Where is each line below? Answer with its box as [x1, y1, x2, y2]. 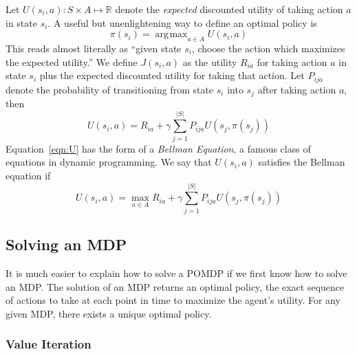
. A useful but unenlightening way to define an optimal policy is [47, 15, 317, 30]
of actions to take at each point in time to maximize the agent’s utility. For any [6, 293, 340, 307]
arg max [155, 30, 188, 40]
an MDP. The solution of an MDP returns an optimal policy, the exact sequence [6, 279, 345, 294]
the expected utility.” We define [6, 54, 138, 69]
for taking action [257, 54, 327, 69]
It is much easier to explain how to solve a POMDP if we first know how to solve [6, 265, 347, 280]
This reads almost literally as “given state [6, 41, 182, 55]
